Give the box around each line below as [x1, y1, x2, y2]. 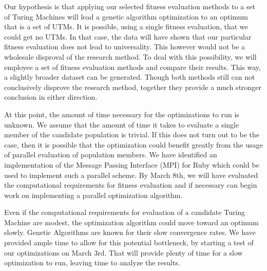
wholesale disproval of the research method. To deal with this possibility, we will [4, 51, 257, 62]
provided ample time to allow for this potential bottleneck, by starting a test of [4, 237, 254, 248]
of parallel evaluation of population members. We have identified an [4, 149, 217, 160]
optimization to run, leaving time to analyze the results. [4, 257, 180, 268]
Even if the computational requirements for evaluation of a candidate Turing [4, 207, 245, 218]
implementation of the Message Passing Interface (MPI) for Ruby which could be [4, 159, 259, 170]
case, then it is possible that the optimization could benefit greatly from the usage [4, 139, 263, 150]
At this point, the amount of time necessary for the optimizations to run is [4, 109, 239, 119]
